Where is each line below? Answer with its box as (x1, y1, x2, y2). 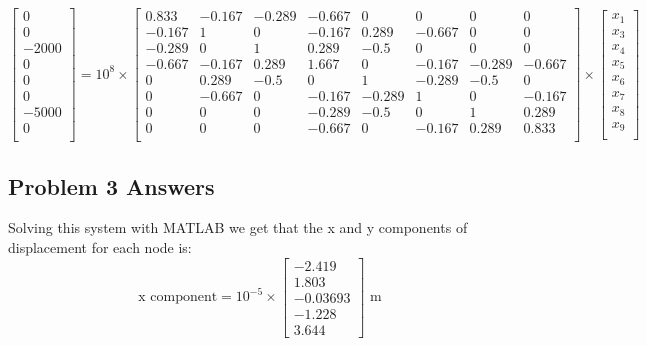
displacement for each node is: (8, 237, 192, 258)
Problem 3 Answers (8, 170, 215, 201)
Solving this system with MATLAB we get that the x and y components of (8, 217, 468, 238)
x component (138, 290, 218, 305)
